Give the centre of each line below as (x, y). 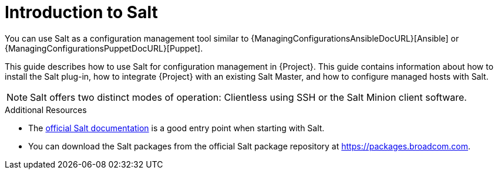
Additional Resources (46, 110)
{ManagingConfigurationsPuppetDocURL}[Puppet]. (104, 48)
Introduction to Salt (81, 12)
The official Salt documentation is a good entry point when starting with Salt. (176, 128)
